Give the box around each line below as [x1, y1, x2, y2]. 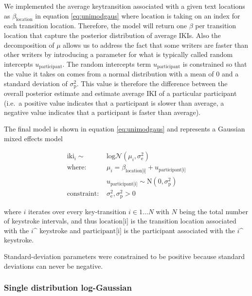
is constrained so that [182, 58, 247, 69]
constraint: [67, 190, 99, 198]
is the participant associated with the [124, 225, 235, 235]
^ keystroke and [33, 225, 81, 235]
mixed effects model [4, 133, 63, 143]
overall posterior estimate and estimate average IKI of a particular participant [4, 88, 237, 98]
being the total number [179, 206, 248, 216]
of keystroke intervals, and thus [4, 216, 97, 226]
